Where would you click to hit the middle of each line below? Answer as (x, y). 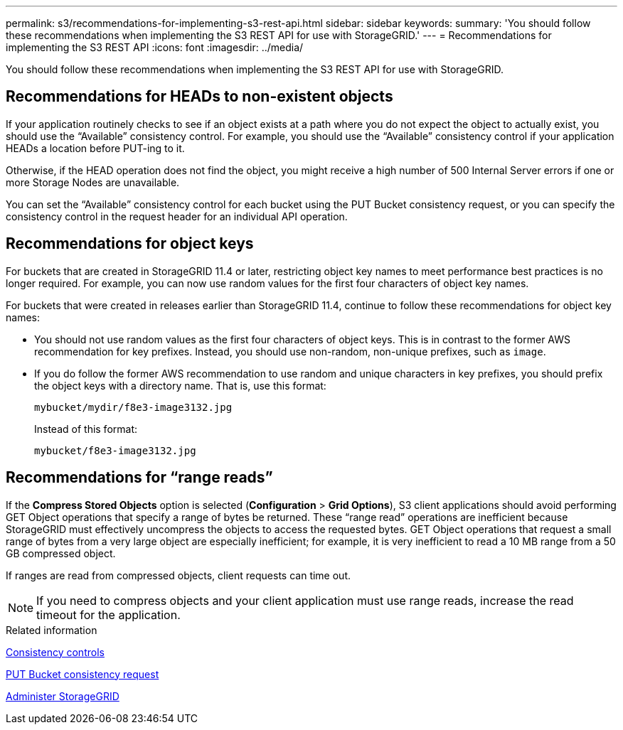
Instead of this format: (86, 429)
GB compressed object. (61, 553)
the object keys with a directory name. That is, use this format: (180, 385)
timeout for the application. (108, 614)
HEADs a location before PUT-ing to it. (95, 148)
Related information (52, 630)
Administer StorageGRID (63, 696)
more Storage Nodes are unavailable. (93, 182)
